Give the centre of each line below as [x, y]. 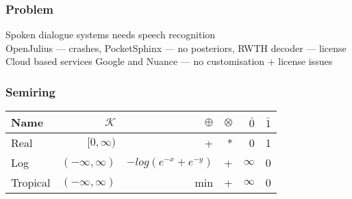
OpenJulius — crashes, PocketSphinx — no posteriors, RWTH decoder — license [176, 48]
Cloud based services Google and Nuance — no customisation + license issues [169, 61]
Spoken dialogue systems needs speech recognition [111, 35]
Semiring [30, 91]
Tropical [31, 183]
